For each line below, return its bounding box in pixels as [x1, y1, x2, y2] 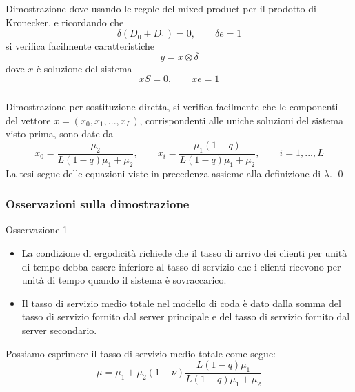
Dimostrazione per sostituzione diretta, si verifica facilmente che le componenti [6, 99, 338, 114]
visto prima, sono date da [6, 126, 114, 141]
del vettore [6, 112, 51, 127]
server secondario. [21, 323, 97, 337]
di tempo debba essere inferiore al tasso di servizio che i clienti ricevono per [21, 259, 341, 273]
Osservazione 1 [6, 222, 68, 237]
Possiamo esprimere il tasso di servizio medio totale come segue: [6, 346, 276, 360]
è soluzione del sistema [36, 61, 132, 75]
